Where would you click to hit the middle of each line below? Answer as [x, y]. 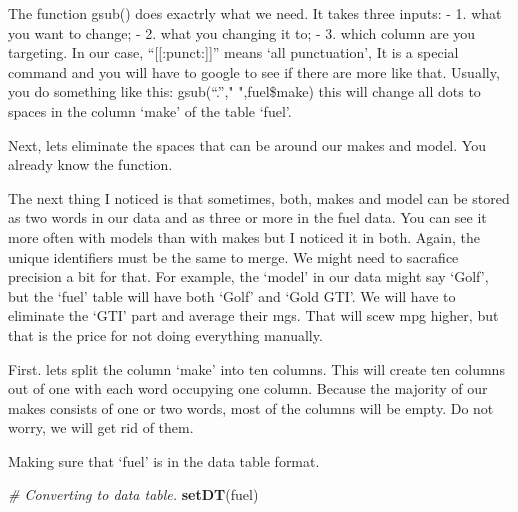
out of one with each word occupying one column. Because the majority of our [248, 388]
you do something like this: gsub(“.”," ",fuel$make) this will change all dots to [244, 91]
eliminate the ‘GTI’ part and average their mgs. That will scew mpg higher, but [253, 315]
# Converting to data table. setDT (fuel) [133, 494]
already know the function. [90, 164]
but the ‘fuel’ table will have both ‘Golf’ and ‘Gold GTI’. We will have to [232, 295]
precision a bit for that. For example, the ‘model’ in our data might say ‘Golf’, [248, 276]
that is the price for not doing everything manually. [165, 334]
